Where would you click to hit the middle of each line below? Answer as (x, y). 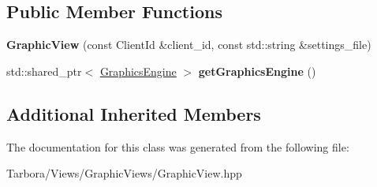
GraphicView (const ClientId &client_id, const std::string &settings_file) (189, 45)
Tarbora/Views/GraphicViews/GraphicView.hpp (124, 173)
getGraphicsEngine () (257, 71)
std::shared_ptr (44, 71)
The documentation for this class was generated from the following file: (178, 146)
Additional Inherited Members (134, 113)
